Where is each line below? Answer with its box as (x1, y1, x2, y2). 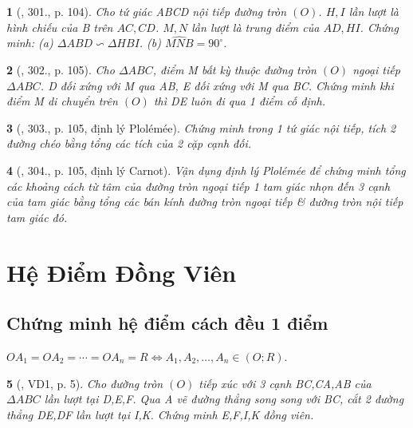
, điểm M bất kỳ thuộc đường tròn (152, 61, 317, 77)
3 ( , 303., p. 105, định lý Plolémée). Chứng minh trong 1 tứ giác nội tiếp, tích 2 (6, 119, 396, 136)
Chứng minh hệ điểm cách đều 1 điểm (6, 311, 328, 335)
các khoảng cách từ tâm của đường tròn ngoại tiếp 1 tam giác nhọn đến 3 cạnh (6, 177, 391, 194)
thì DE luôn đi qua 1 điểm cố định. (153, 93, 326, 109)
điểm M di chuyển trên (6, 93, 118, 109)
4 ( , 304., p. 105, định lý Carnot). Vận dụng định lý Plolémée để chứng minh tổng (6, 161, 406, 178)
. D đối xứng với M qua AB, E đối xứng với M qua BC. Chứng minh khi (40, 77, 394, 93)
